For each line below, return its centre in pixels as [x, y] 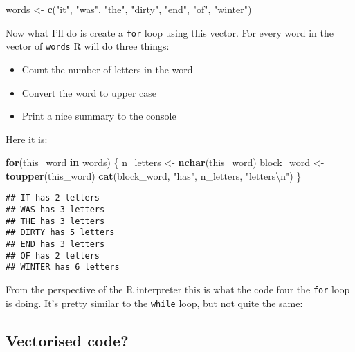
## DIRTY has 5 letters [60, 233]
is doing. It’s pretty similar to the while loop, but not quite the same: [154, 303]
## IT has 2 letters [53, 198]
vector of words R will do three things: [88, 46]
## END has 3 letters [55, 244]
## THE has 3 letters [55, 221]
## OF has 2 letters [53, 256]
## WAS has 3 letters [55, 210]
